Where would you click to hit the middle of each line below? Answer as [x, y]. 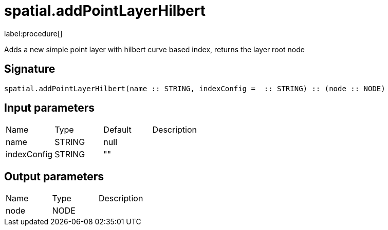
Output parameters [54, 176]
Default [117, 130]
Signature [30, 69]
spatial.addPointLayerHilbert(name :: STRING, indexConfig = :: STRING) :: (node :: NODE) [195, 88]
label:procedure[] [33, 33]
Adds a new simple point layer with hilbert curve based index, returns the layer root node [154, 49]
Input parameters [50, 108]
